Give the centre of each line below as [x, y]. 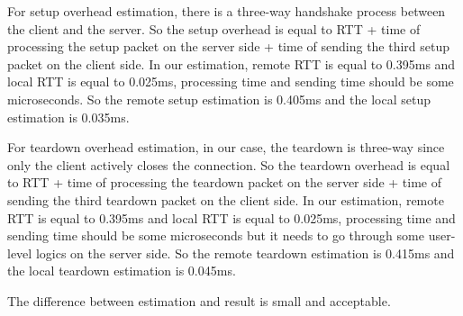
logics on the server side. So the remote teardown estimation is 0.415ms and [245, 253]
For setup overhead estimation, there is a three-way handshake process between [227, 11]
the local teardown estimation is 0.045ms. [122, 271]
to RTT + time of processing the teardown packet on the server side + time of [225, 182]
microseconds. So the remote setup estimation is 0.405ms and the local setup [219, 99]
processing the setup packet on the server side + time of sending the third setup [229, 46]
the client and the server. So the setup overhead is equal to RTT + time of [214, 28]
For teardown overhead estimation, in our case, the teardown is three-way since [226, 147]
